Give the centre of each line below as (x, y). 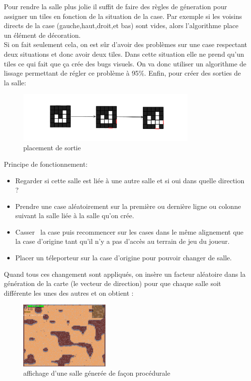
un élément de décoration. (42, 35)
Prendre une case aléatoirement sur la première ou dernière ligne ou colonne (128, 206)
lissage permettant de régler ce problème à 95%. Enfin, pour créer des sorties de (122, 73)
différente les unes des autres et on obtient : (69, 293)
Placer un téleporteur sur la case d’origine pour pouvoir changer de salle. (124, 258)
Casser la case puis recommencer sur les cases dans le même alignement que (129, 231)
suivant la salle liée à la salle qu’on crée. (75, 215)
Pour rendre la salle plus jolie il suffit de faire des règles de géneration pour (116, 6)
